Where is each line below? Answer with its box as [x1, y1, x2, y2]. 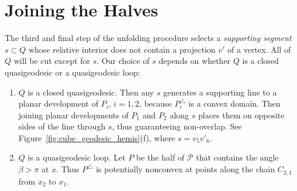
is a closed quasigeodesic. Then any [27, 86, 154, 98]
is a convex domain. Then [188, 97, 281, 110]
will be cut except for [13, 54, 91, 67]
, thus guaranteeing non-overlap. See [112, 120, 242, 132]
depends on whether [158, 54, 231, 67]
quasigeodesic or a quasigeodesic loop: [5, 66, 140, 78]
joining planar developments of [18, 108, 129, 121]
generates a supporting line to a [163, 86, 277, 98]
